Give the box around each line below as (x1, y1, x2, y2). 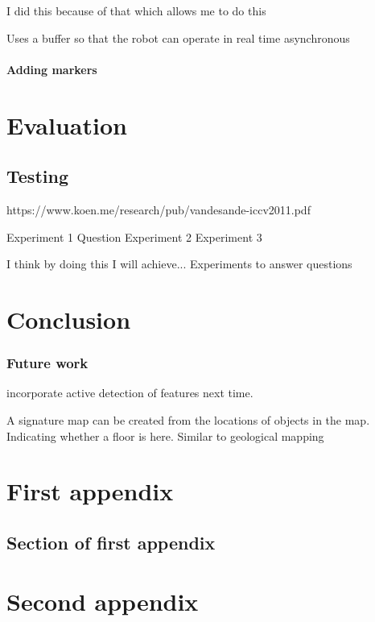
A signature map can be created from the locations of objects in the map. (6, 411, 370, 428)
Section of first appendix (6, 529, 216, 554)
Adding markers (6, 60, 97, 77)
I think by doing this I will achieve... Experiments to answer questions (6, 255, 352, 272)
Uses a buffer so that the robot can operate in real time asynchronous (6, 29, 350, 46)
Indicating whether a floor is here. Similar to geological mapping (6, 427, 324, 444)
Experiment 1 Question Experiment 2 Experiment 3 (6, 228, 262, 245)
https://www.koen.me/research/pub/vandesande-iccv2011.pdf (6, 201, 311, 218)
